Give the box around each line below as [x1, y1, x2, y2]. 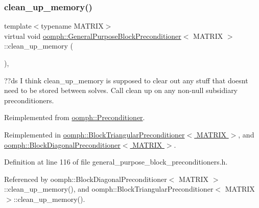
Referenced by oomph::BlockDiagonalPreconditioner [4, 173, 167, 184]
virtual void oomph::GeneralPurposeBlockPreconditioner [4, 30, 181, 41]
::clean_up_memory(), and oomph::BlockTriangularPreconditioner [4, 183, 214, 194]
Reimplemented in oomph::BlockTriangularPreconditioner [4, 129, 185, 140]
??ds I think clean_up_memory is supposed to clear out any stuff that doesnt [4, 75, 248, 85]
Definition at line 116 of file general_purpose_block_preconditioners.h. [4, 156, 228, 167]
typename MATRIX [41, 20, 104, 31]
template [4, 20, 32, 31]
